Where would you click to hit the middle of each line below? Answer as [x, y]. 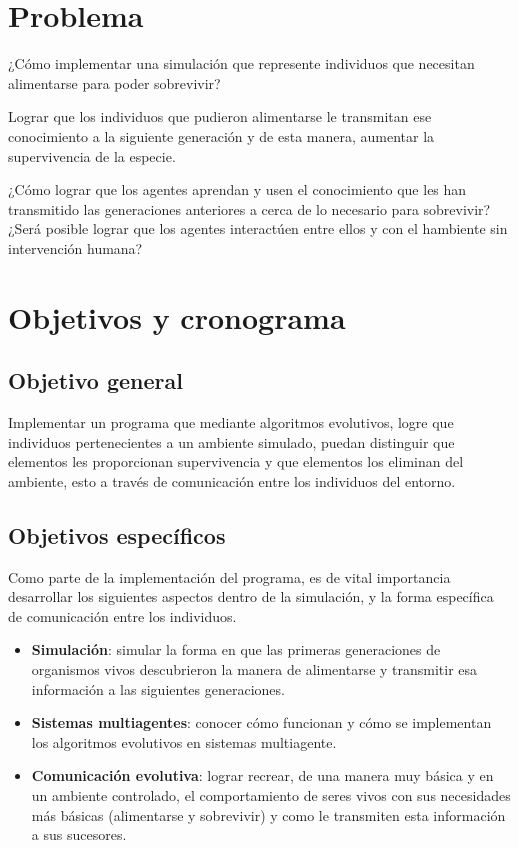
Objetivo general [95, 380]
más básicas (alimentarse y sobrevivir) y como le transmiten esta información [268, 814]
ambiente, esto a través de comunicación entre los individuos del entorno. [232, 480]
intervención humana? [75, 247]
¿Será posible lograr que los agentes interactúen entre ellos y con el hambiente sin [258, 228]
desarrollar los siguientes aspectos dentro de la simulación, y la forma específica [251, 596]
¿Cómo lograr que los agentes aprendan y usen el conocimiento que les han [237, 189]
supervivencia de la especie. [92, 155]
